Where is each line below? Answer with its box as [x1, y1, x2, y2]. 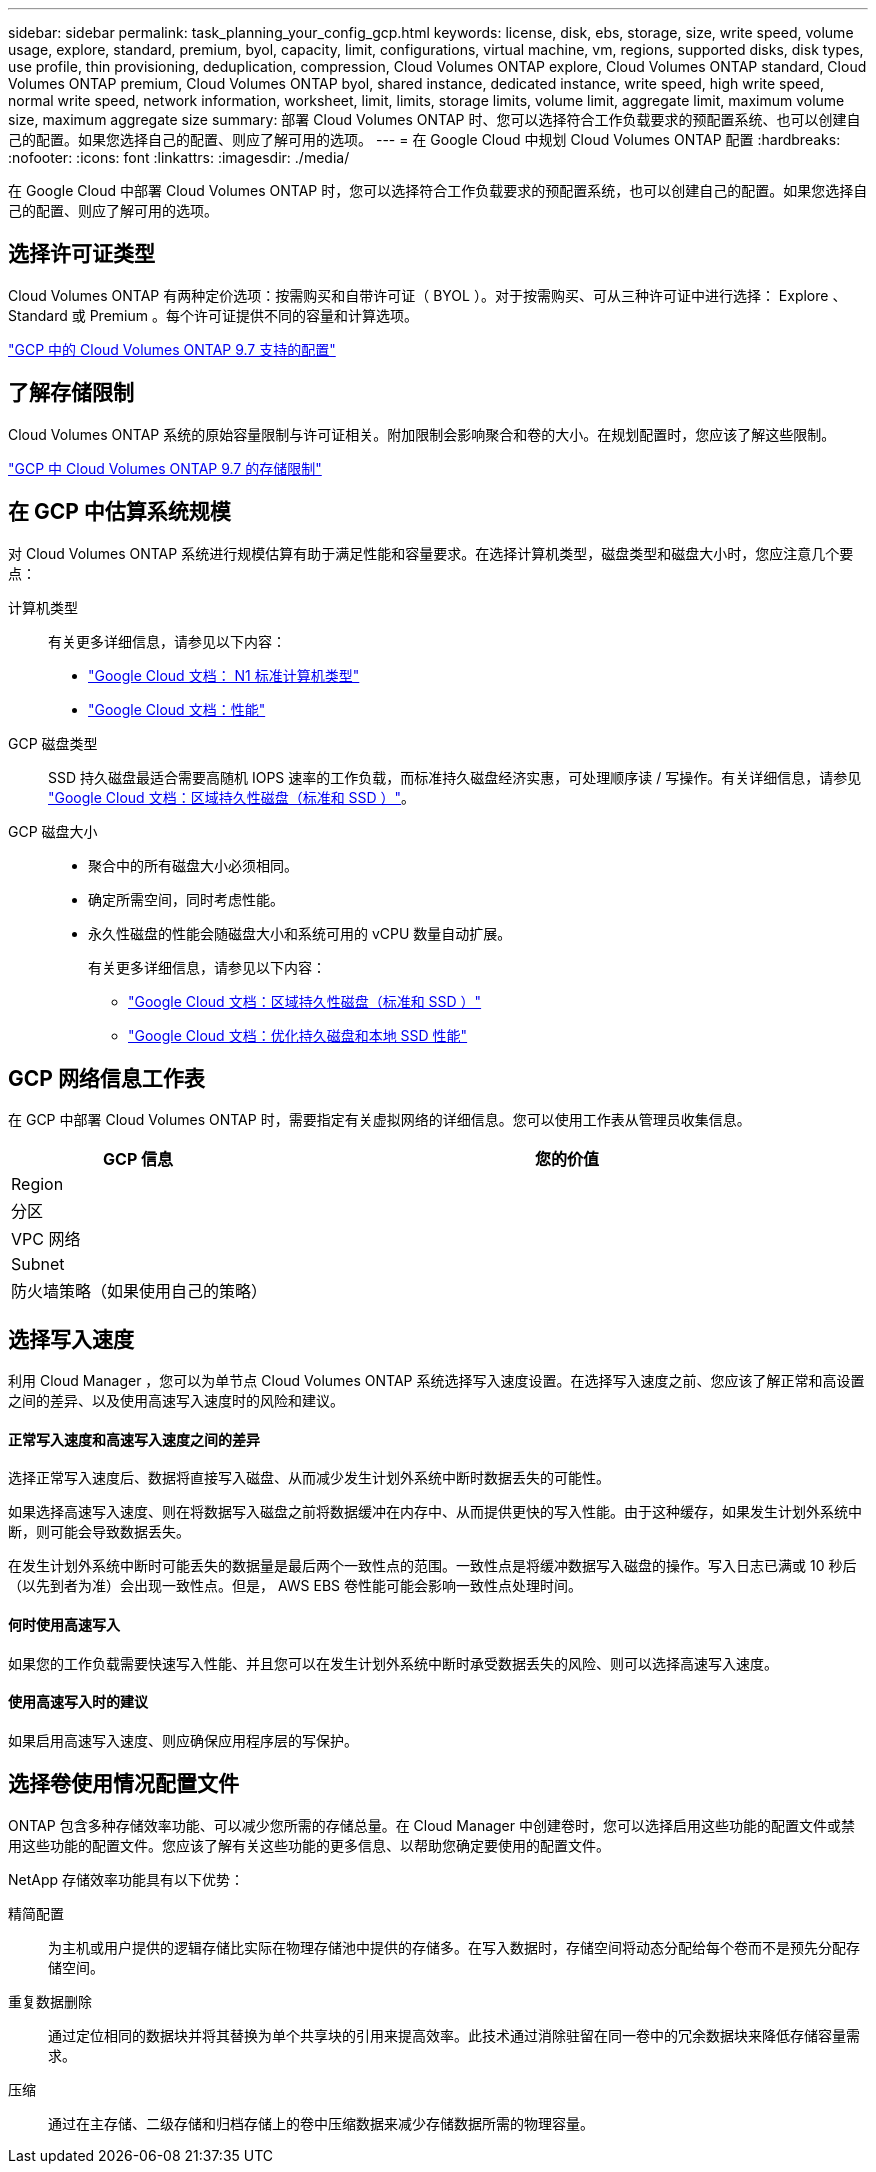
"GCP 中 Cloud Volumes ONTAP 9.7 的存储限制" [8, 459, 322, 477]
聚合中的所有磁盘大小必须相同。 [88, 856, 298, 874]
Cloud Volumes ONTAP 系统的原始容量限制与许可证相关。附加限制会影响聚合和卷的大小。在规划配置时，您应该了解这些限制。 [8, 425, 836, 443]
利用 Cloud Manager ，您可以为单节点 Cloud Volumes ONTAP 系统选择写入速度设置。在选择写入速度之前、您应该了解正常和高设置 [8, 1372, 865, 1390]
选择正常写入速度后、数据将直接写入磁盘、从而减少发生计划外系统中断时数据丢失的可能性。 [8, 1469, 610, 1487]
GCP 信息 [103, 1149, 174, 1170]
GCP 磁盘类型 [8, 734, 98, 752]
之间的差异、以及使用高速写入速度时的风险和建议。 [8, 1392, 344, 1410]
